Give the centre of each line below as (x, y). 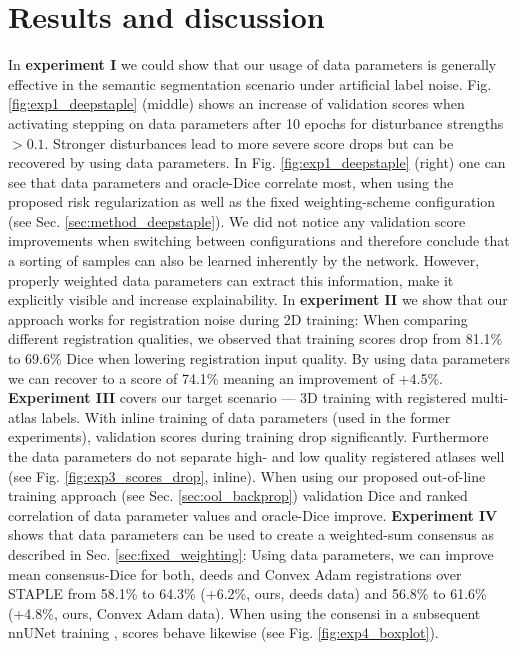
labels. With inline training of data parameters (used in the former (246, 416)
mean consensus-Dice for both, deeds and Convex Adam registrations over (235, 573)
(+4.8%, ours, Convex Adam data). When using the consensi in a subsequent (244, 612)
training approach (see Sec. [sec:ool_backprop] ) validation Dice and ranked (238, 495)
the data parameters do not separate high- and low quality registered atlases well (256, 456)
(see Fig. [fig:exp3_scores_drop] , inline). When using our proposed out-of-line (247, 475)
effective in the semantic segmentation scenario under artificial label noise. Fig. (250, 83)
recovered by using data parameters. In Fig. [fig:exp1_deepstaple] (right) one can (257, 162)
